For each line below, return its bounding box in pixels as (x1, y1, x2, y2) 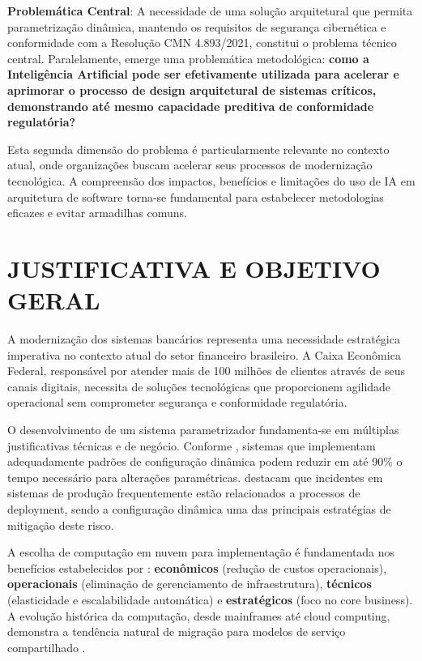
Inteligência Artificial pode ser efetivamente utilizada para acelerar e (7, 66, 399, 83)
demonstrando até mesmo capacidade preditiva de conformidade (7, 97, 374, 114)
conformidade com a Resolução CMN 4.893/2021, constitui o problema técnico (7, 34, 397, 51)
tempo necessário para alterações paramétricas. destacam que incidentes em (7, 468, 383, 485)
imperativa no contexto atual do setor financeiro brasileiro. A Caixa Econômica (7, 346, 401, 363)
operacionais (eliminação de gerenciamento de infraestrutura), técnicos (7, 575, 372, 592)
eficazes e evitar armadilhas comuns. (7, 204, 187, 221)
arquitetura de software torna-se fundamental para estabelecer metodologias (7, 188, 384, 205)
